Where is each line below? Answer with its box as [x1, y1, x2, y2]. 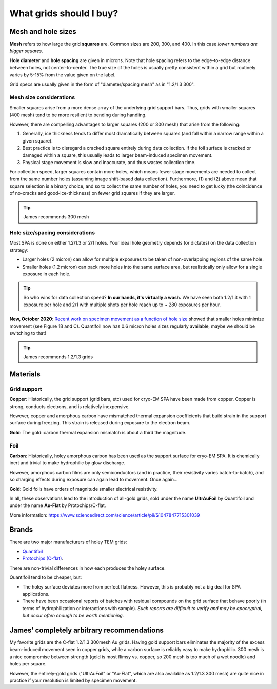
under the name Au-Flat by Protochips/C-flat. [9, 502, 106, 509]
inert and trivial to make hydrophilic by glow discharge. [9, 460, 126, 466]
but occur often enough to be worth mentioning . [22, 613, 124, 619]
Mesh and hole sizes [9, 27, 76, 36]
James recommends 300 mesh [23, 214, 89, 220]
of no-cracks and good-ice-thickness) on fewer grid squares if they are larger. [9, 190, 175, 196]
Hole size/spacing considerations [9, 229, 95, 236]
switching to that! [9, 330, 46, 336]
